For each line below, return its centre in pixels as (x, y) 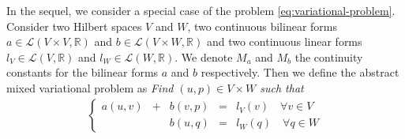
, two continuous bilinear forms (262, 26)
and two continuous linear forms (284, 41)
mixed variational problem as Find (90, 87)
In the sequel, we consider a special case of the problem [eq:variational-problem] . (201, 10)
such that (282, 87)
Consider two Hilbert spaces (74, 26)
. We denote (204, 56)
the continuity (329, 56)
